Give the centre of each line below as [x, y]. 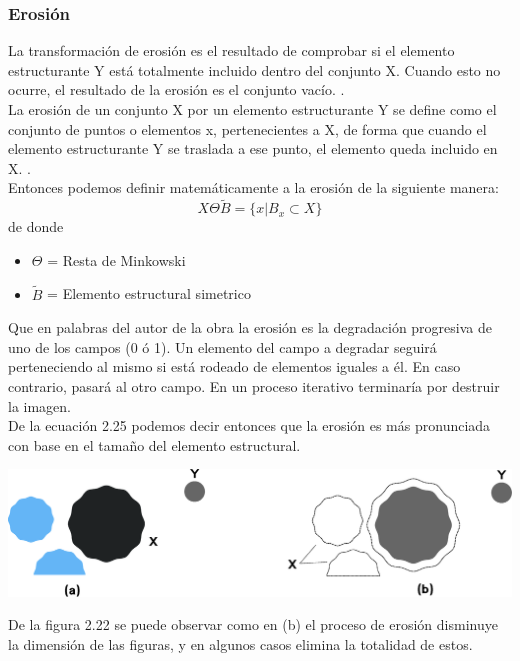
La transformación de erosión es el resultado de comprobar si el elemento [231, 50]
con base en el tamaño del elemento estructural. [154, 444]
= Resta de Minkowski [116, 259]
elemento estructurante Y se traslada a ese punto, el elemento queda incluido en [253, 148]
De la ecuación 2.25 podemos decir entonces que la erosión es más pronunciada [249, 425]
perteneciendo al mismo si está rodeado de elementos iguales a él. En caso [234, 366]
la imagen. [39, 405]
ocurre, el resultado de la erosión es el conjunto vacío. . [176, 89]
